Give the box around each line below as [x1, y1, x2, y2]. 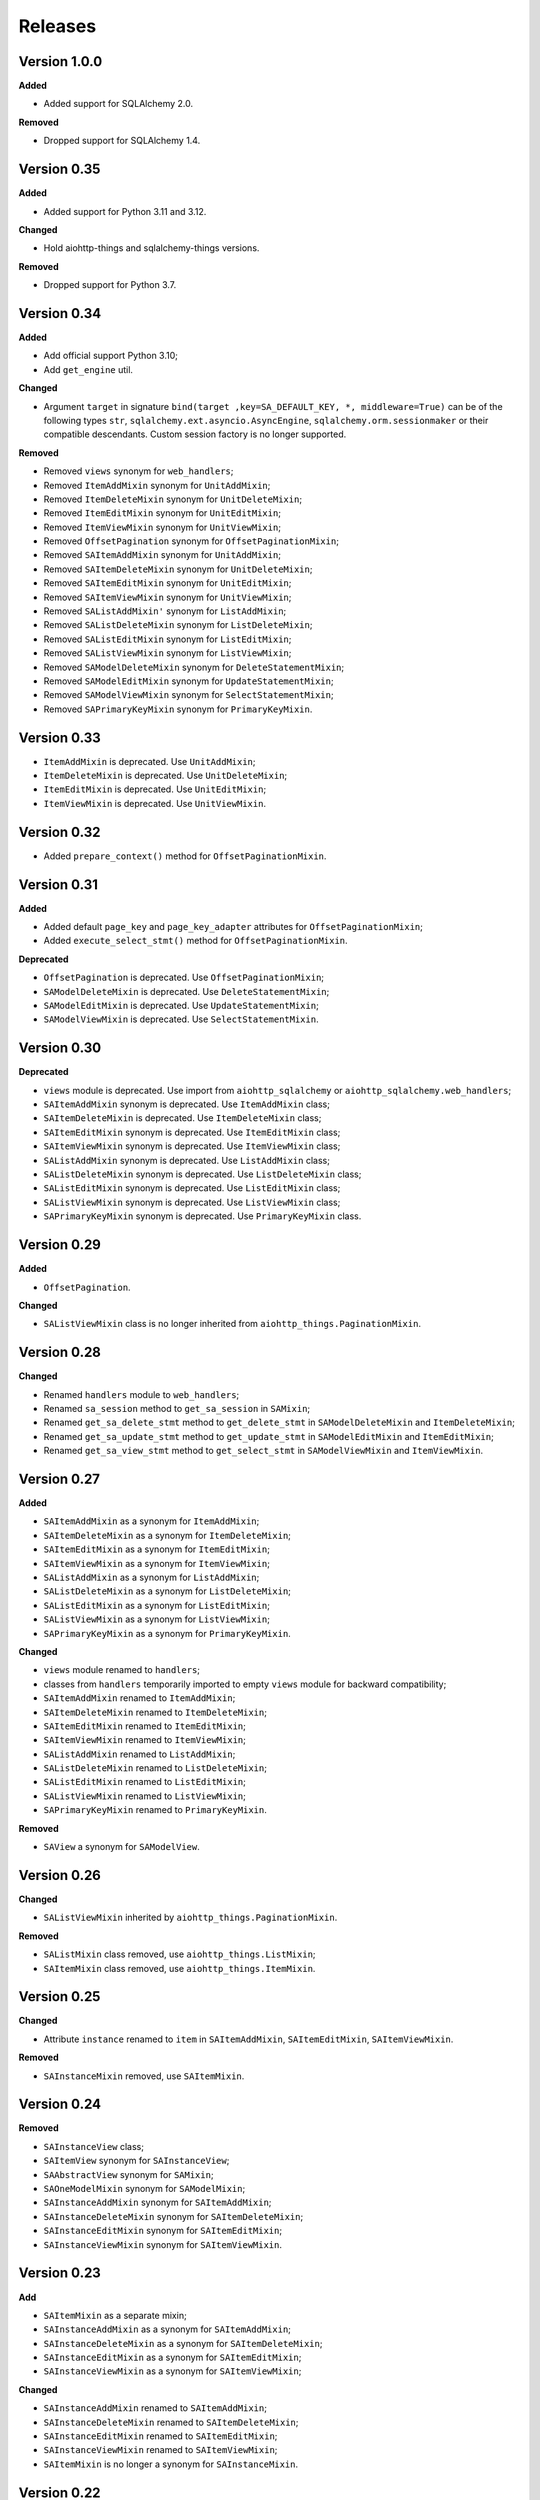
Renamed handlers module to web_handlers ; [43, 1388, 240, 1400]
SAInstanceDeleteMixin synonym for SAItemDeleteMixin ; [43, 2210, 304, 2222]
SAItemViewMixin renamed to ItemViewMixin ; [43, 1734, 247, 1746]
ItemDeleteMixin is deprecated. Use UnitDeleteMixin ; [43, 770, 288, 782]
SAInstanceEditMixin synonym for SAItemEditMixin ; [43, 2225, 283, 2237]
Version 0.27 [18, 1470, 100, 1487]
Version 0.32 [18, 823, 101, 840]
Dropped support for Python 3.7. [43, 279, 177, 291]
